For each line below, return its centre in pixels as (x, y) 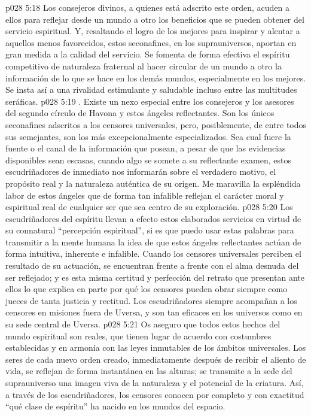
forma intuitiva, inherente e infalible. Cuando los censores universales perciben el (153, 253)
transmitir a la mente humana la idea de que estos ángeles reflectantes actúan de (153, 242)
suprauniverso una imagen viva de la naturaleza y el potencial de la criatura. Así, (155, 382)
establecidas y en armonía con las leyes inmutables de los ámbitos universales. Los (156, 347)
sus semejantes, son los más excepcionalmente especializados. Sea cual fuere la (148, 136)
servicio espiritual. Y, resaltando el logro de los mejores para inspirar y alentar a (153, 31)
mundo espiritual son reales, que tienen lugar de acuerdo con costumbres (138, 335)
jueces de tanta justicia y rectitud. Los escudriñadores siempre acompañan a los (151, 300)
